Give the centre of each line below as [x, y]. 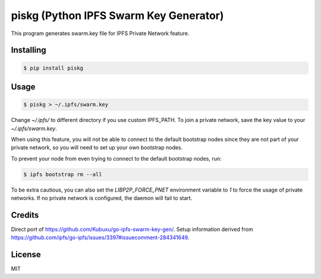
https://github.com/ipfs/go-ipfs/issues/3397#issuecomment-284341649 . [100, 237]
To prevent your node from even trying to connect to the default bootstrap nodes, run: [117, 158]
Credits [25, 215]
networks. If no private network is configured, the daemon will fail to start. [102, 198]
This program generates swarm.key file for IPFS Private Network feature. [100, 33]
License [26, 255]
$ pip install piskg [53, 68]
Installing [29, 50]
